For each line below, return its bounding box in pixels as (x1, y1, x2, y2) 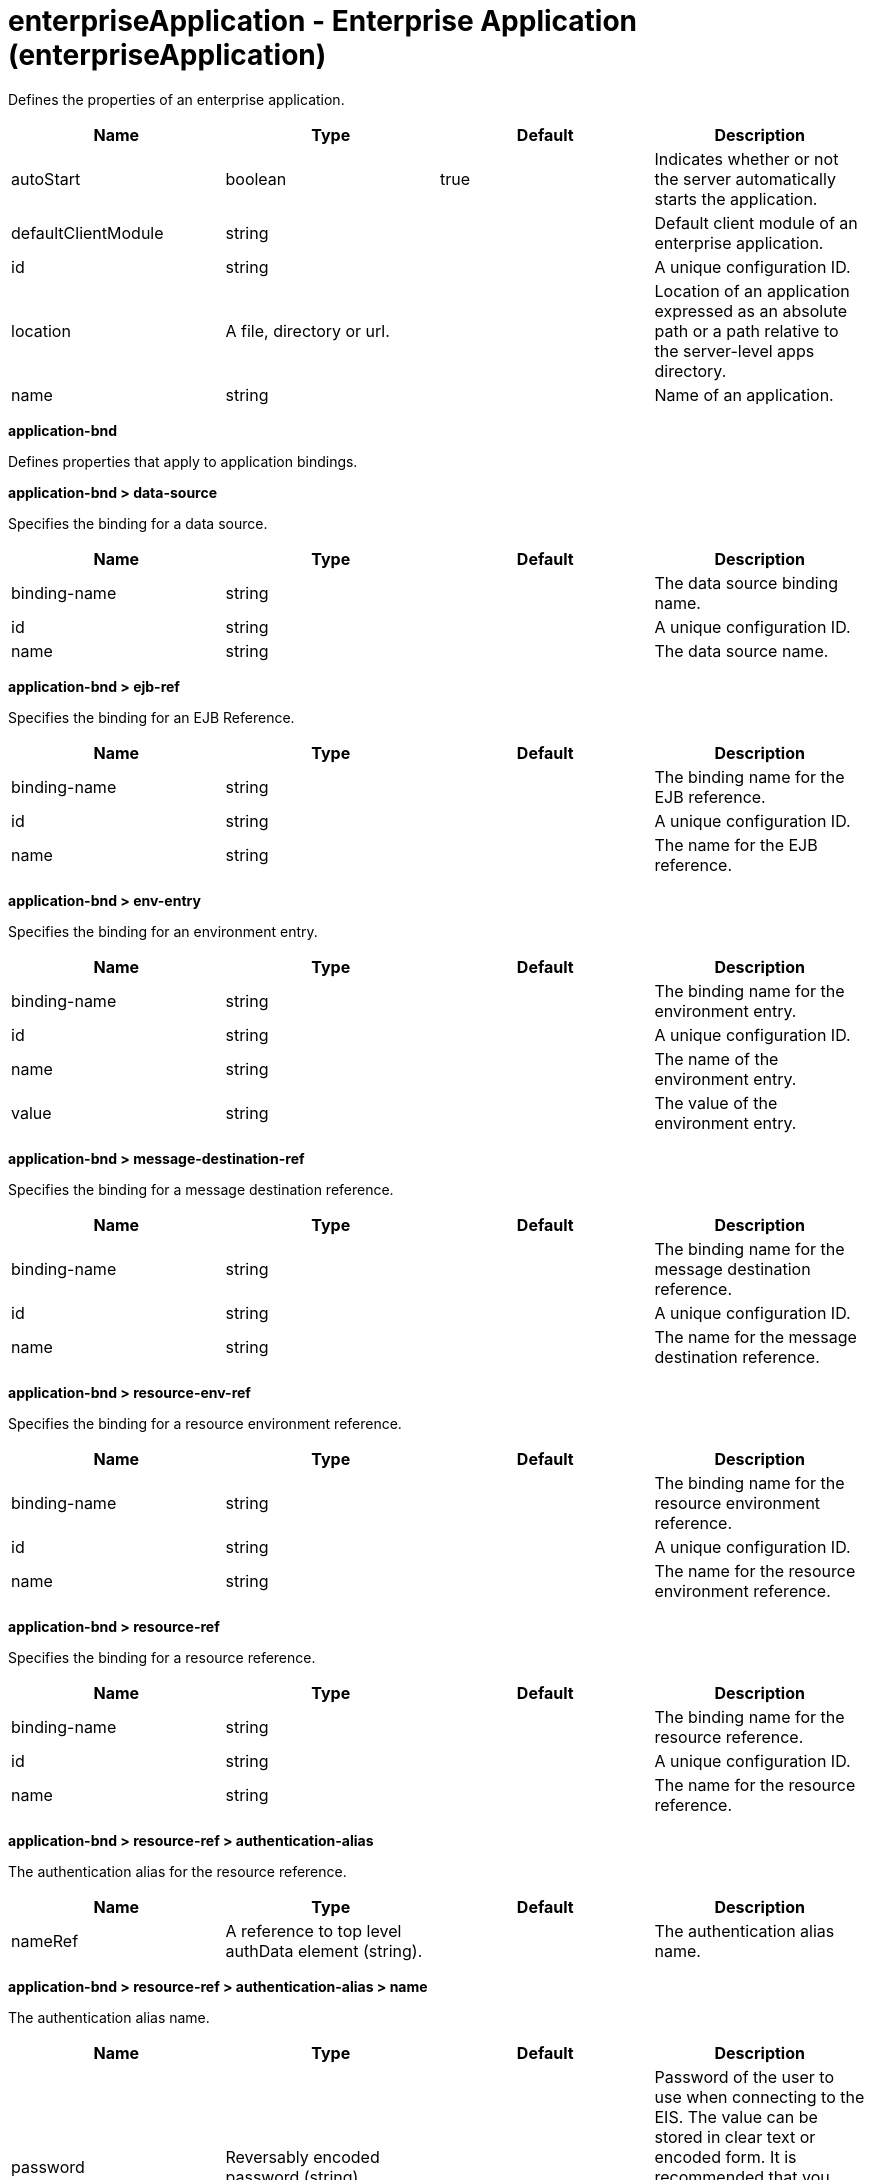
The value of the (654, 1092, 778, 1113)
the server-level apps (654, 340, 815, 361)
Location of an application (654, 280, 850, 301)
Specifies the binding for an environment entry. (8, 922, 318, 940)
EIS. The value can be (654, 2106, 818, 2127)
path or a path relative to (654, 320, 839, 341)
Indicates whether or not (654, 148, 839, 169)
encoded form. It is (654, 2146, 797, 2167)
